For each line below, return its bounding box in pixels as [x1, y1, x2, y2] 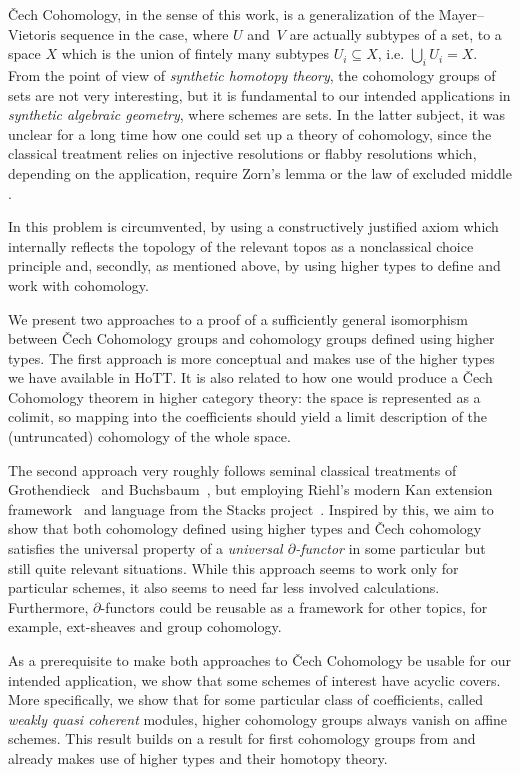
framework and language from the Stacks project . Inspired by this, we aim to [8, 498, 494, 519]
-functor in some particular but [295, 538, 486, 559]
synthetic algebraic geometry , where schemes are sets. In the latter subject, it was [8, 104, 505, 125]
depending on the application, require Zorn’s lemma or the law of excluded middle [8, 162, 512, 183]
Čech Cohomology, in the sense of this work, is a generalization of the [8, 4, 435, 24]
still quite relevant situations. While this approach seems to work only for [8, 557, 459, 578]
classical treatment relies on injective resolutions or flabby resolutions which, [8, 143, 477, 164]
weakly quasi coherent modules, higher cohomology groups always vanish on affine [8, 708, 508, 729]
